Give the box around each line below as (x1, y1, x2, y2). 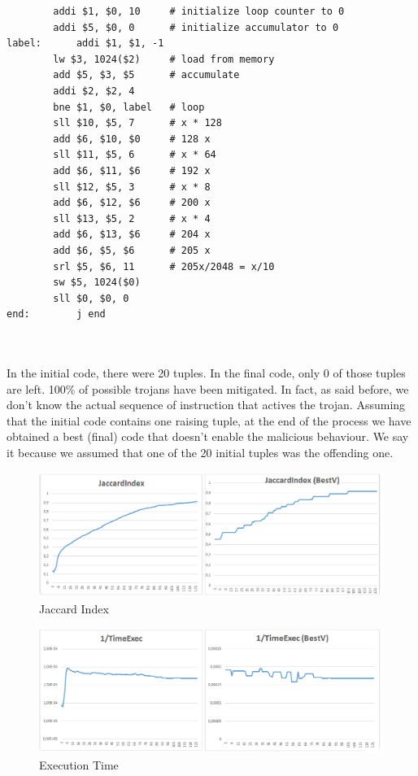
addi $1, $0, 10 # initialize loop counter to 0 (53, 6, 345, 17)
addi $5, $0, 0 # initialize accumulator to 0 (53, 21, 339, 33)
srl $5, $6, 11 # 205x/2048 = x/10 (53, 260, 275, 272)
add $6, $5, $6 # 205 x (53, 244, 211, 256)
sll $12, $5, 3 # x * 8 (53, 181, 211, 193)
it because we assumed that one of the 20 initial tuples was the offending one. (7, 444, 394, 461)
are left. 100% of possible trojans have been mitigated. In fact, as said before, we (7, 380, 409, 397)
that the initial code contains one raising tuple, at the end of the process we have (7, 412, 411, 429)
